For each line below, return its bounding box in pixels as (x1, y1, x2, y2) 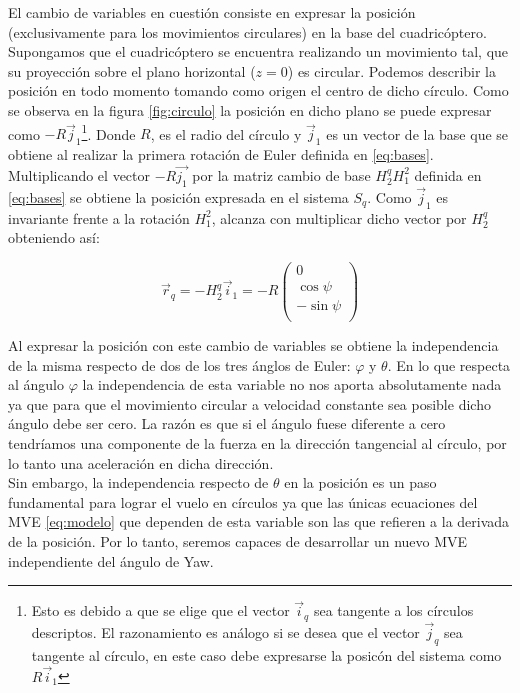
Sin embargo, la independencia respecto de (8, 472, 269, 493)
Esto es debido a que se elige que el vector (31, 600, 290, 621)
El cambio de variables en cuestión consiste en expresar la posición (8, 2, 416, 22)
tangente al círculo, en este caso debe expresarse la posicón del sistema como (31, 644, 502, 665)
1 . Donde (81, 120, 136, 144)
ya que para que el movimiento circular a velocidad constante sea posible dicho (8, 393, 491, 414)
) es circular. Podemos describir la (287, 60, 497, 81)
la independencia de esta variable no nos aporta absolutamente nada (82, 374, 502, 395)
